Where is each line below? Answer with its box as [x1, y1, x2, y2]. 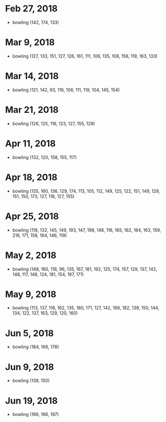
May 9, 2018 [5, 288, 56, 300]
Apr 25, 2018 [5, 211, 59, 222]
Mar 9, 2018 [5, 37, 55, 48]
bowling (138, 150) [12, 377, 50, 384]
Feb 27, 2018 [5, 3, 58, 14]
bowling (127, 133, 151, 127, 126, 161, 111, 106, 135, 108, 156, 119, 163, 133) [12, 53, 158, 59]
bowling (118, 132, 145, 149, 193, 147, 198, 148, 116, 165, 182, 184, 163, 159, [12, 227, 161, 233]
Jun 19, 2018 [5, 395, 58, 406]
